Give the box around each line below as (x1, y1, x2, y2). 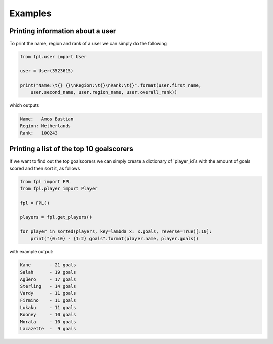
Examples (9, 8, 52, 19)
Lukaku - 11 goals (20, 304, 76, 311)
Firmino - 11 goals (20, 297, 76, 303)
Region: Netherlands (20, 123, 71, 129)
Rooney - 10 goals (20, 312, 76, 318)
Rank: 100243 (20, 130, 58, 136)
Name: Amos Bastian (20, 116, 74, 122)
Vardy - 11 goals (20, 290, 76, 296)
